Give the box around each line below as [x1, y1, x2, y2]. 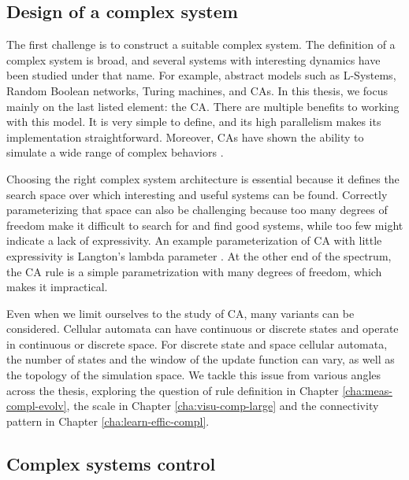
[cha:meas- [342, 382, 392, 398]
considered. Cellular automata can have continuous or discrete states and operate [6, 320, 399, 337]
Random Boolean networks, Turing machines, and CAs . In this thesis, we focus [6, 82, 388, 98]
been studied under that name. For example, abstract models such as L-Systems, [6, 67, 396, 83]
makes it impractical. [6, 279, 108, 295]
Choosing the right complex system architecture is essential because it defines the [6, 170, 400, 186]
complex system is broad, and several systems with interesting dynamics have [6, 51, 381, 68]
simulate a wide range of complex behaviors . [6, 144, 224, 161]
